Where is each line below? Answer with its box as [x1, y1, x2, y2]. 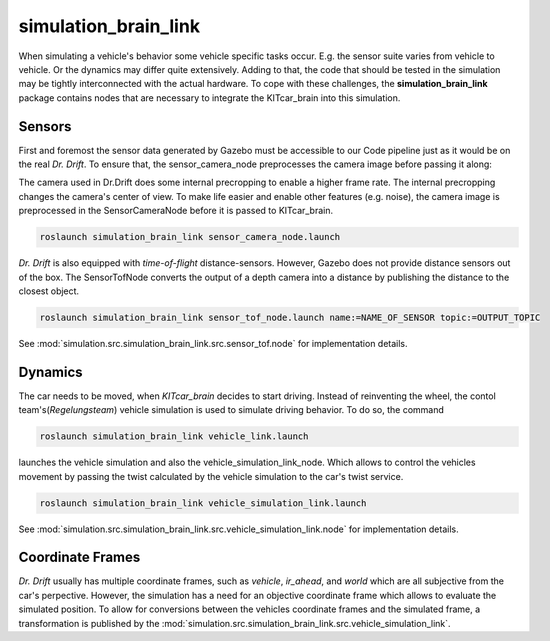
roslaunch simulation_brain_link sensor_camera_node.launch [39, 231, 341, 243]
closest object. [18, 285, 80, 297]
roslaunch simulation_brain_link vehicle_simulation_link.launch [39, 497, 367, 509]
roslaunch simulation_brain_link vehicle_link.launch [39, 431, 309, 442]
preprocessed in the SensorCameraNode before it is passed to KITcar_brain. [18, 205, 334, 217]
